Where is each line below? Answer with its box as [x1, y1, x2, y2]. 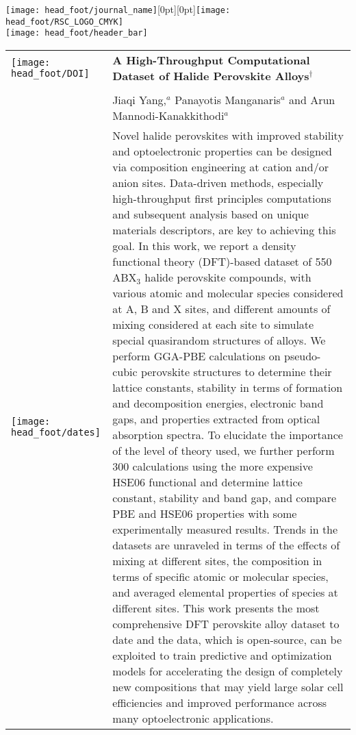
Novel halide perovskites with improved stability [112, 127, 344, 143]
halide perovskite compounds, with [144, 269, 311, 285]
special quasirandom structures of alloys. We [112, 332, 326, 348]
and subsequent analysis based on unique [112, 205, 309, 222]
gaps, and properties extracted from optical [112, 410, 320, 427]
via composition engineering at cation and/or [112, 158, 329, 175]
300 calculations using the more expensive [112, 458, 313, 474]
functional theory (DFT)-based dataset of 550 [112, 253, 332, 269]
